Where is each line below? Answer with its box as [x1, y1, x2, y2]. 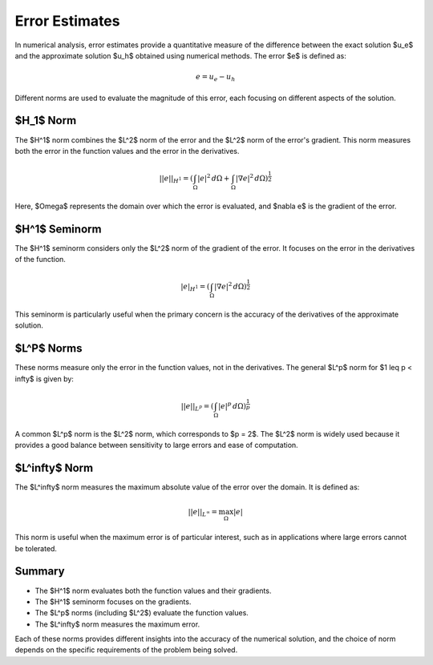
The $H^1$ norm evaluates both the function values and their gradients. [34, 586, 272, 595]
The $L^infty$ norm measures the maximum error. [34, 619, 200, 629]
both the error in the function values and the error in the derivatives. [14, 146, 240, 155]
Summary [14, 565, 65, 578]
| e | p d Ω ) [217, 401, 247, 410]
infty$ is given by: [14, 373, 74, 384]
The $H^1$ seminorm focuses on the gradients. [34, 597, 192, 607]
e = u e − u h [195, 72, 236, 83]
